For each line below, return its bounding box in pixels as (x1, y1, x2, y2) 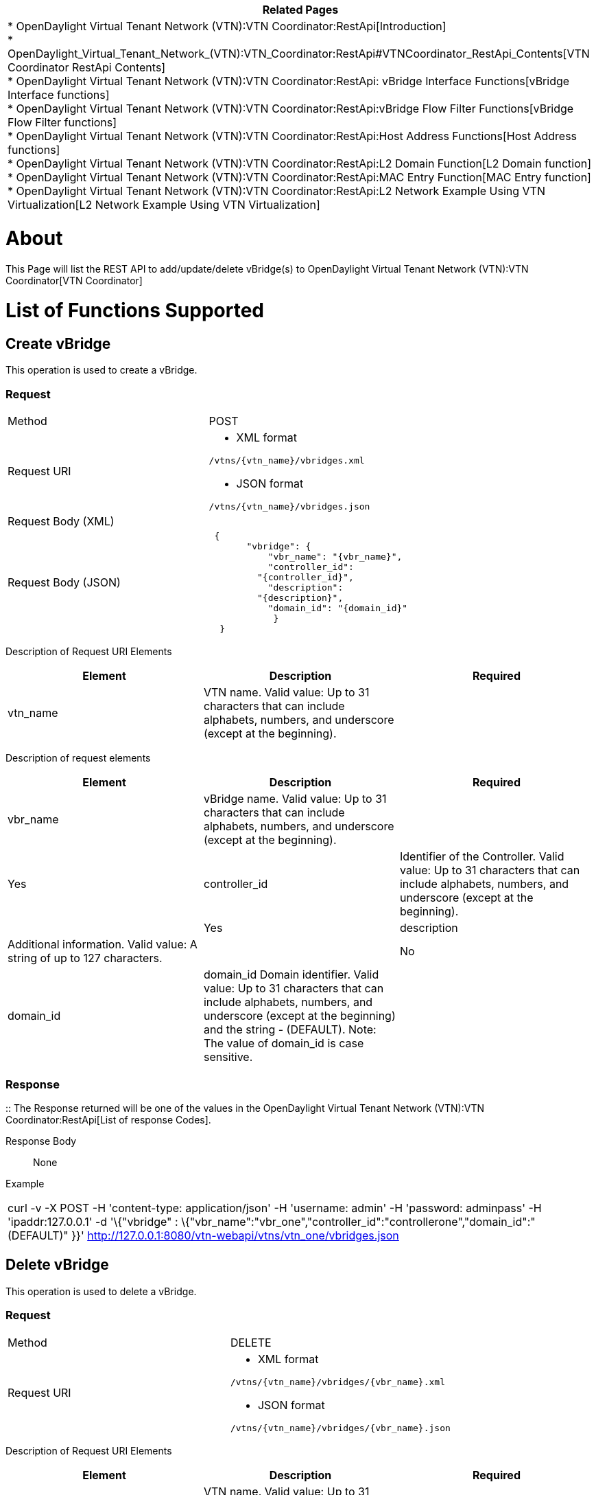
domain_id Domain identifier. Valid (203, 968, 379, 982)
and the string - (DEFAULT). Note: (203, 1023, 377, 1037)
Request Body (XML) (8, 514, 115, 529)
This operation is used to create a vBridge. (5, 364, 198, 376)
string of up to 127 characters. (8, 951, 163, 966)
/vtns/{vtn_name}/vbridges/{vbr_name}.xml (230, 1376, 445, 1387)
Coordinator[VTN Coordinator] (5, 274, 143, 286)
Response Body (5, 1134, 77, 1147)
